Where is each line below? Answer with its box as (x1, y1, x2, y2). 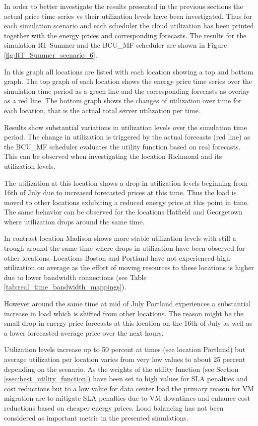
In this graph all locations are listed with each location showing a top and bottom (4, 66, 254, 76)
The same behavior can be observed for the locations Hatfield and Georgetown (4, 207, 243, 217)
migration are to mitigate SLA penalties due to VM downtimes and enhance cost (4, 393, 250, 403)
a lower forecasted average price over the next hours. (4, 327, 164, 338)
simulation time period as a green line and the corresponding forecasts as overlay (4, 85, 250, 96)
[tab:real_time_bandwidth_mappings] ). (4, 282, 127, 292)
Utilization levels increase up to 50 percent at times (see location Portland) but (4, 344, 246, 355)
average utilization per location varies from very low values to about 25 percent (4, 354, 246, 364)
